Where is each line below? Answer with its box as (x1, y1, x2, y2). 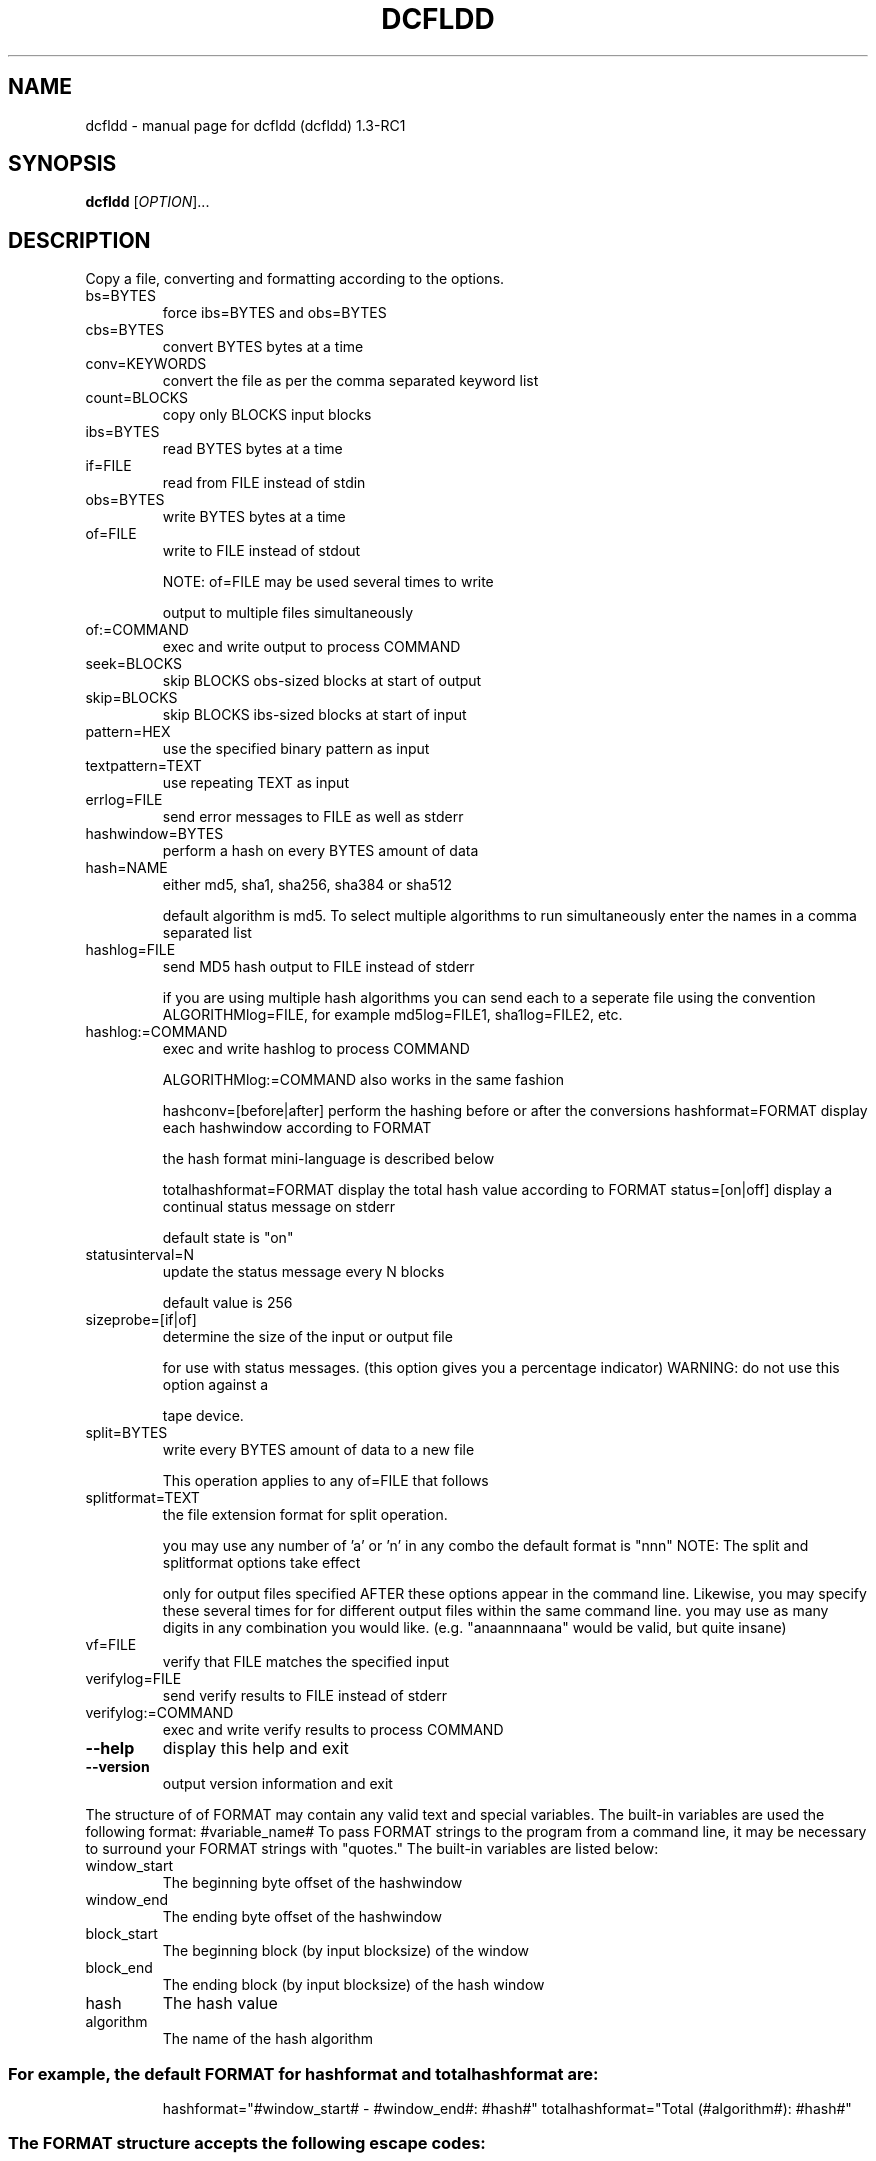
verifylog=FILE (85, 1670, 182, 1688)
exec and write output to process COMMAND (162, 638, 461, 656)
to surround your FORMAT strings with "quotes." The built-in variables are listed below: (85, 1840, 659, 1858)
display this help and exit (162, 1738, 349, 1759)
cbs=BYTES (85, 321, 164, 339)
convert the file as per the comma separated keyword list (162, 372, 539, 390)
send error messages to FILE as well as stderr (162, 808, 464, 826)
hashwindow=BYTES (85, 825, 224, 843)
